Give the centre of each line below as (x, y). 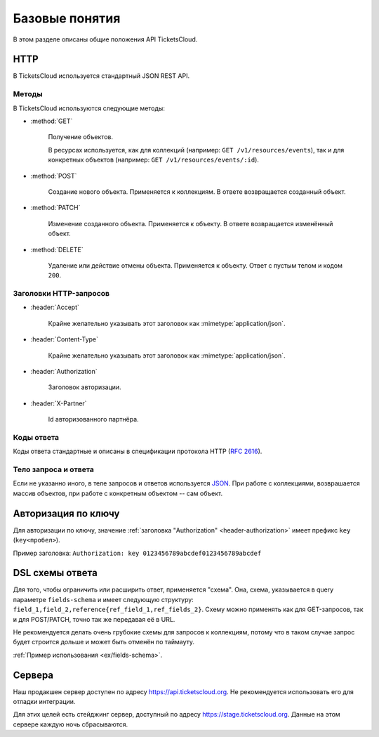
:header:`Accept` (55, 307)
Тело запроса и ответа (54, 469)
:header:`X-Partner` (59, 403)
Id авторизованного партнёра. (94, 419)
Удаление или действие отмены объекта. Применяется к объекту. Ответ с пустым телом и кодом (195, 265)
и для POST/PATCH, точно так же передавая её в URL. (94, 619)
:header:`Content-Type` (64, 339)
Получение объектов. (81, 137)
